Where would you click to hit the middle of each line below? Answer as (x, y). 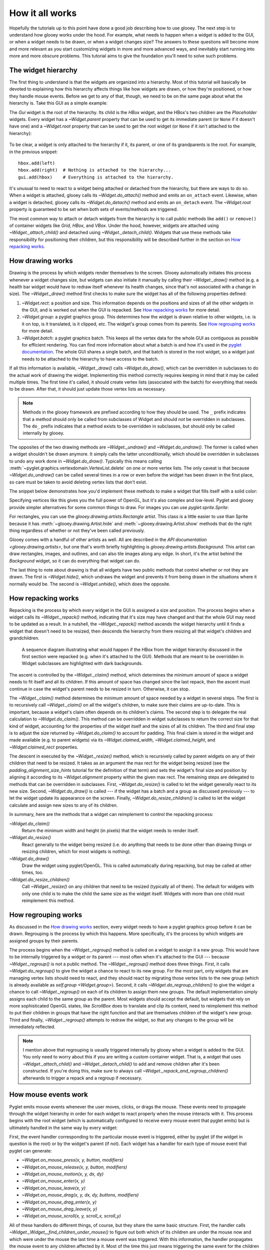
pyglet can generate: (30, 1150)
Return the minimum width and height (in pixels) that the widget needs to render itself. (110, 830)
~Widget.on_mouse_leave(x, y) (54, 1188)
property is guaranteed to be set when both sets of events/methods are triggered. (94, 209)
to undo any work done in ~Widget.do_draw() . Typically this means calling (85, 461)
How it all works (43, 13)
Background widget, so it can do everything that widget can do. (75, 560)
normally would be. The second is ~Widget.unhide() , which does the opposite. (90, 584)
